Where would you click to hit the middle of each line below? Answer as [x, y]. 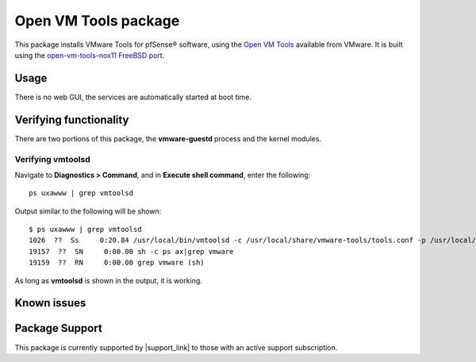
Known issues [50, 303]
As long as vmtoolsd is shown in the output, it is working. [108, 280]
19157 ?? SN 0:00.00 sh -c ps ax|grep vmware [131, 251]
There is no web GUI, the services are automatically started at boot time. [133, 97]
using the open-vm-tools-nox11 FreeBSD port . [90, 55]
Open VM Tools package [97, 21]
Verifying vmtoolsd [52, 159]
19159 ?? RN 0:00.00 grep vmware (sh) [117, 263]
